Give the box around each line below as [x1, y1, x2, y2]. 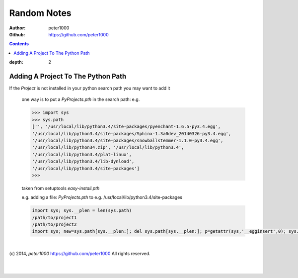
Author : [9, 25, 26, 31]
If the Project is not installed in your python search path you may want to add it [9, 85, 170, 92]
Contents [9, 41, 29, 47]
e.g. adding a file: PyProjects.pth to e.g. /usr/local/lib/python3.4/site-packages [21, 194, 182, 200]
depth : [9, 59, 23, 65]
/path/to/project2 [32, 222, 77, 227]
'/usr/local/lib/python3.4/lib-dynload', [32, 159, 135, 164]
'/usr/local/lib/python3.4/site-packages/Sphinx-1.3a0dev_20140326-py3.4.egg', [32, 131, 231, 136]
